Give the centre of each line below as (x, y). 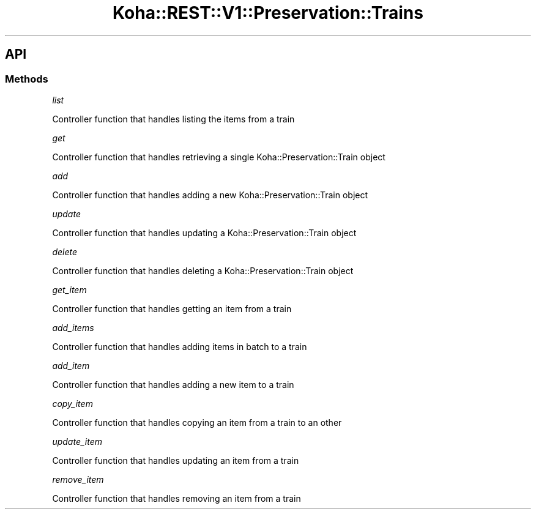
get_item (69, 289)
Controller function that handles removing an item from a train (177, 498)
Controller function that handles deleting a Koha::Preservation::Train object (203, 270)
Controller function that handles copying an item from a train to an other (197, 422)
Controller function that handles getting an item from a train (172, 308)
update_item (77, 441)
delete (65, 251)
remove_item (78, 479)
